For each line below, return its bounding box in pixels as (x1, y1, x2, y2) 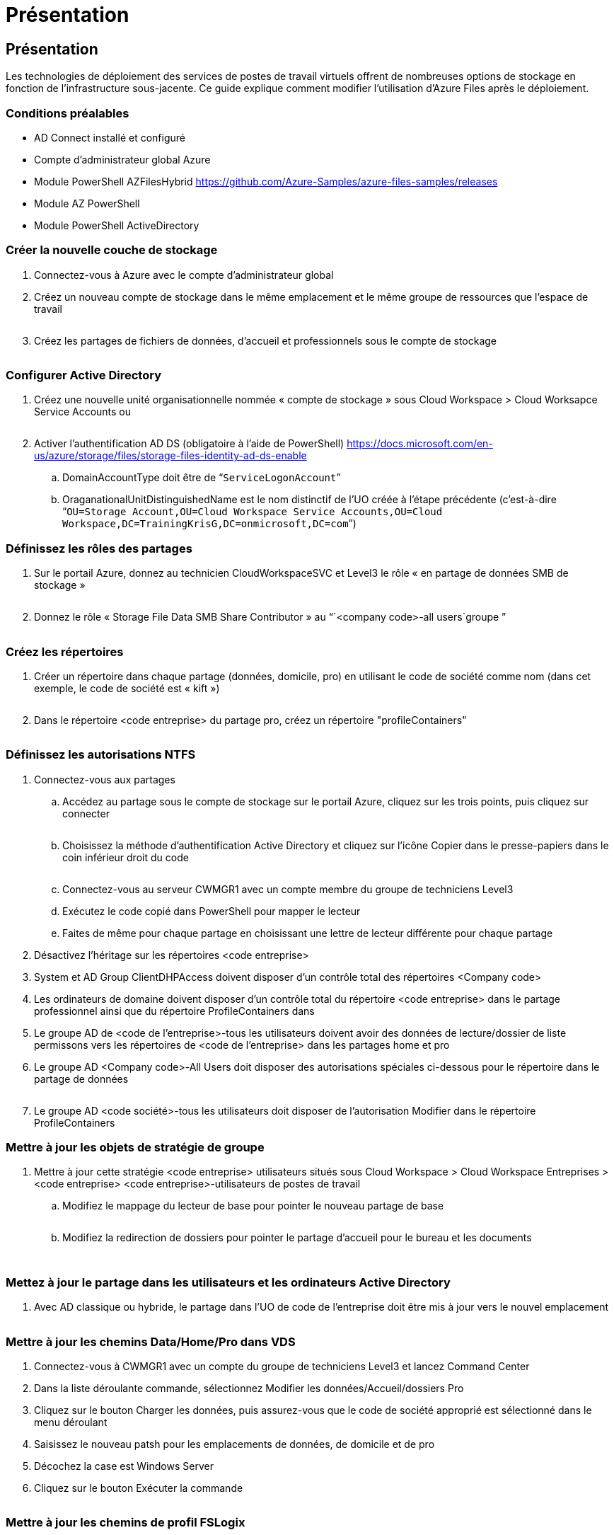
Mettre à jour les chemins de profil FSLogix (6, 1515, 245, 1530)
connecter (62, 807, 110, 820)
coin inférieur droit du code (62, 851, 189, 863)
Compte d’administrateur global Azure (34, 153, 211, 166)
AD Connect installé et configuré (34, 131, 185, 144)
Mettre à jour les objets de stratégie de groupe (6, 1140, 265, 1155)
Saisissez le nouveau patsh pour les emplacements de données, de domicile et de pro (34, 1437, 435, 1450)
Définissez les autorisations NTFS (6, 747, 196, 762)
